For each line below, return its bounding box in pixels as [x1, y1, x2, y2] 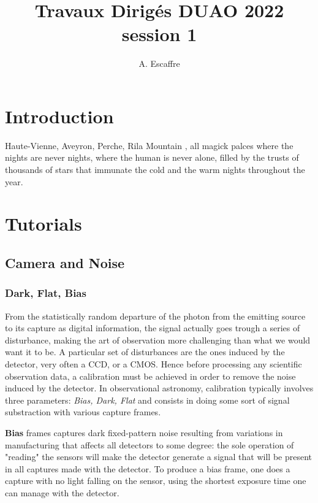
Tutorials [5, 211, 82, 236]
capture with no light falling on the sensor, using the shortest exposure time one [5, 474, 306, 487]
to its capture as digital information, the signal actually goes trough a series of [5, 321, 300, 334]
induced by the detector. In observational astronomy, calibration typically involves [5, 382, 314, 394]
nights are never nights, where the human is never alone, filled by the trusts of [5, 151, 299, 164]
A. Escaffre [138, 57, 180, 70]
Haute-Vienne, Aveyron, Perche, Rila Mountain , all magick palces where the [5, 139, 293, 152]
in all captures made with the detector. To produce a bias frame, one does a [5, 462, 290, 475]
